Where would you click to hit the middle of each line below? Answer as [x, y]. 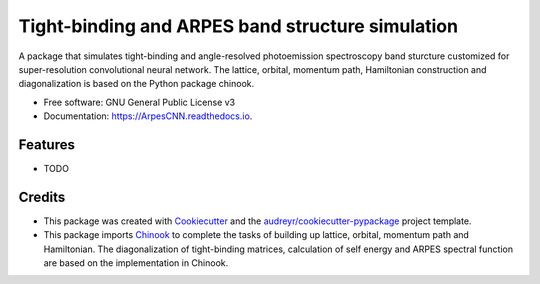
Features [46, 144]
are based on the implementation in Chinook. [136, 263]
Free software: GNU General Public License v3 [139, 102]
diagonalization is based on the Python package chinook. [136, 84]
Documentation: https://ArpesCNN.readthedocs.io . [148, 116]
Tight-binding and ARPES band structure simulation [238, 26]
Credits [42, 196]
